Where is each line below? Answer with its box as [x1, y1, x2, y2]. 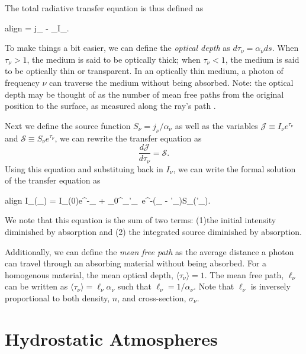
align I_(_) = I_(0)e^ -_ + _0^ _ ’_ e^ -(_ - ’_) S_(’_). [5, 194, 211, 206]
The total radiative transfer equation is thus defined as [5, 2, 204, 14]
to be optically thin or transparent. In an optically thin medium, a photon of [5, 65, 284, 77]
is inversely [250, 280, 291, 292]
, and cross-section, [117, 292, 186, 304]
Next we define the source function [5, 119, 131, 131]
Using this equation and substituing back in [5, 162, 163, 175]
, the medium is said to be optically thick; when [27, 53, 201, 65]
